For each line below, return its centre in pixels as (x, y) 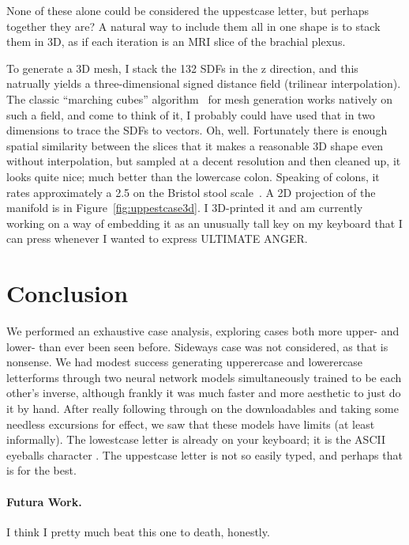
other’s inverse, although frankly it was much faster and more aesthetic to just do (204, 393)
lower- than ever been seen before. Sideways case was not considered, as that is (197, 346)
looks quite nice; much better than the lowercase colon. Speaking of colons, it (193, 176)
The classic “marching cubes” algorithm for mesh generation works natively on (199, 98)
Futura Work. (44, 501)
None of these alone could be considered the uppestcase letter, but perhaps (188, 10)
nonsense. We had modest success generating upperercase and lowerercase (185, 362)
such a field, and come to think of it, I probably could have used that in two (191, 114)
